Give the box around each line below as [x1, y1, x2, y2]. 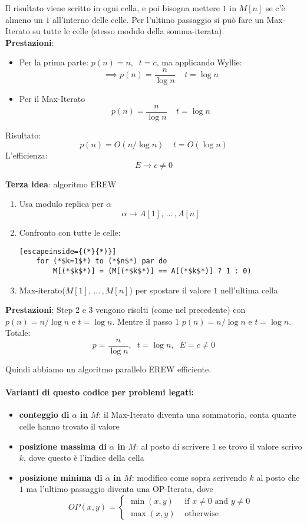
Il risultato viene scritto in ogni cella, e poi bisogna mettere [5, 2, 220, 14]
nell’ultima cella [220, 283, 278, 296]
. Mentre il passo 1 [112, 315, 180, 327]
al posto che [256, 471, 300, 483]
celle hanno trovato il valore [19, 420, 120, 432]
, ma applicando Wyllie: [156, 56, 242, 68]
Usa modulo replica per [19, 197, 104, 210]
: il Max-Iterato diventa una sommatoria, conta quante [98, 408, 296, 421]
